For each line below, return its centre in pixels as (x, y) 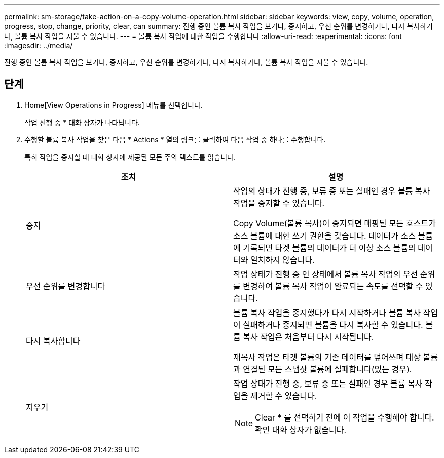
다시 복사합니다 (53, 341)
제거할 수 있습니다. (284, 395)
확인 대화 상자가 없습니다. (301, 429)
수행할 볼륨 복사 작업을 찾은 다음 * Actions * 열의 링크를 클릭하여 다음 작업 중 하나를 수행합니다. (175, 139)
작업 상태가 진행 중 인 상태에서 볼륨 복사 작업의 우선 (326, 274)
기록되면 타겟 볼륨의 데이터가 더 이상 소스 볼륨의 (329, 247)
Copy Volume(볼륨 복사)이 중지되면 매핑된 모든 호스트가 (335, 223)
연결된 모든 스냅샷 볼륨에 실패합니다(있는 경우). (327, 369)
